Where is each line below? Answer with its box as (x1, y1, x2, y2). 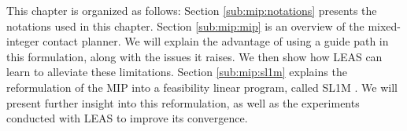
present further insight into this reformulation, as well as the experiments (6, 94, 360, 111)
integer (6, 33, 39, 49)
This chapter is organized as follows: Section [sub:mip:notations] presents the (6, 2, 377, 18)
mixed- (368, 17, 401, 34)
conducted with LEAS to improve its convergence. (6, 110, 248, 126)
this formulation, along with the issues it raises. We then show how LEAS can (6, 48, 383, 64)
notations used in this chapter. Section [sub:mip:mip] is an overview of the (6, 17, 364, 34)
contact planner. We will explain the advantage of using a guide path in (43, 33, 389, 49)
